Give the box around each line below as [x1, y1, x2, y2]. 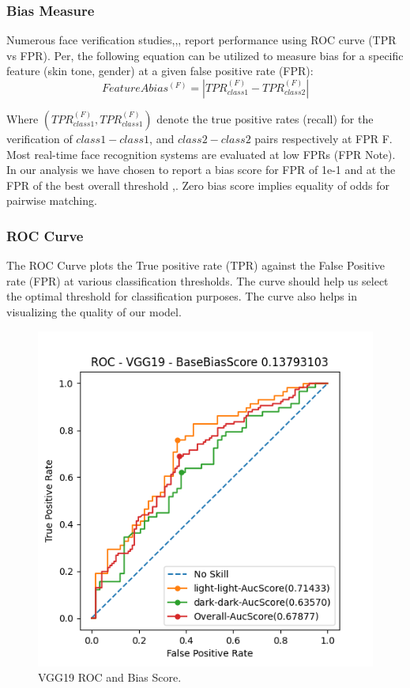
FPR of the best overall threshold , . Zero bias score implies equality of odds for [6, 176, 390, 193]
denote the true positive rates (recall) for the [156, 111, 374, 127]
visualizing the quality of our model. [6, 303, 182, 319]
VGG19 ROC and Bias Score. [38, 669, 182, 686]
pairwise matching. [6, 192, 97, 209]
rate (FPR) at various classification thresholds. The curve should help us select [6, 272, 389, 289]
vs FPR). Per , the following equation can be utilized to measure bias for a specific [6, 47, 404, 63]
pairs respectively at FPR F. [254, 130, 393, 146]
